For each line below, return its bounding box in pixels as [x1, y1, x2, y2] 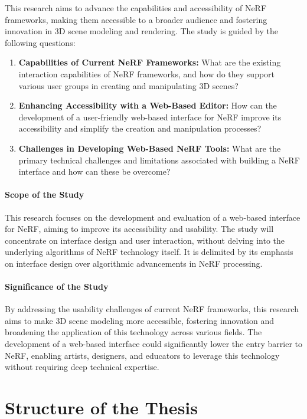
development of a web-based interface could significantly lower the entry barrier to [5, 338, 302, 350]
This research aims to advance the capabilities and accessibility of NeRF [5, 2, 267, 14]
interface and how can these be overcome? [18, 165, 171, 178]
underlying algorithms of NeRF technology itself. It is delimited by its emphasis [5, 245, 293, 258]
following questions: [5, 36, 76, 48]
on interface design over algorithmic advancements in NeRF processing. [5, 257, 263, 269]
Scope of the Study [5, 188, 84, 201]
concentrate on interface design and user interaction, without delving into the [5, 234, 285, 246]
